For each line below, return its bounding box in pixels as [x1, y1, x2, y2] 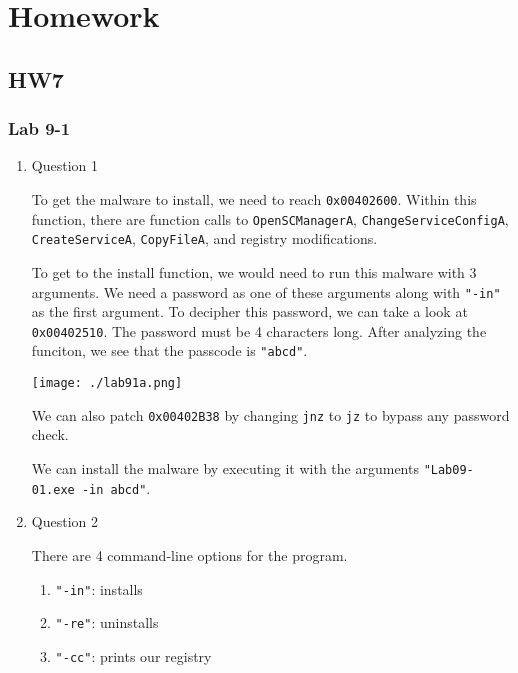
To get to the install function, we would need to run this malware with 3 [31, 261, 477, 282]
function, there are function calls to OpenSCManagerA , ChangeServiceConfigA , [31, 208, 509, 229]
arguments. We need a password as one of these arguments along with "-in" [31, 281, 501, 302]
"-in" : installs [55, 578, 143, 599]
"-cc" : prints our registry [55, 645, 212, 666]
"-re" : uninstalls [55, 612, 159, 633]
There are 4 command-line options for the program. [31, 544, 348, 565]
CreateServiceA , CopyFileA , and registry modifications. [31, 228, 378, 249]
